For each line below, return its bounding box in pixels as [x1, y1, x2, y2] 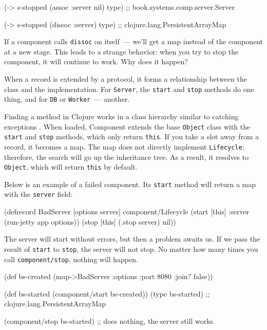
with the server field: [4, 189, 73, 199]
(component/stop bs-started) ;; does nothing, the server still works [4, 315, 214, 326]
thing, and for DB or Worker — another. [4, 94, 130, 104]
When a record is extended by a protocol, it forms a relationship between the [4, 74, 247, 84]
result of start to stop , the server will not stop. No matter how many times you [4, 243, 258, 254]
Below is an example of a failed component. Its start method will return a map [4, 178, 256, 189]
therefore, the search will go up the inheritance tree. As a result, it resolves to [4, 151, 249, 162]
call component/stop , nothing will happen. [4, 253, 138, 264]
